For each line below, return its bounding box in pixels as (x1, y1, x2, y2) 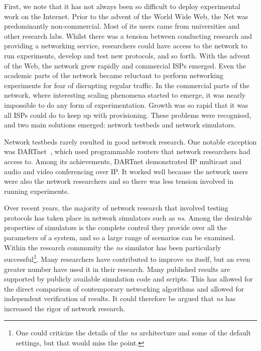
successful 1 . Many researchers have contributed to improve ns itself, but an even (4, 252, 250, 264)
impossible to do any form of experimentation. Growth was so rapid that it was (4, 99, 248, 110)
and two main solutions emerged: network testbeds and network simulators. (4, 119, 236, 130)
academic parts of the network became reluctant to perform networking (4, 70, 224, 81)
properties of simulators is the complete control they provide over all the (4, 222, 227, 233)
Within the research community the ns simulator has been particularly (4, 242, 221, 252)
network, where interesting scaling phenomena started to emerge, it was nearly (4, 90, 246, 100)
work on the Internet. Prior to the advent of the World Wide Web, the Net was (4, 11, 248, 21)
